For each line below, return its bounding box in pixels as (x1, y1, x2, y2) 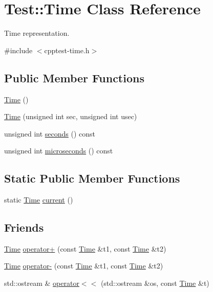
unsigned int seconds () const (4, 128, 96, 139)
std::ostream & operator (4, 278, 79, 288)
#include (4, 44, 33, 55)
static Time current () (4, 194, 73, 205)
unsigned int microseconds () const (4, 145, 113, 156)
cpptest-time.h (44, 44, 90, 55)
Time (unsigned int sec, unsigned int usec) (4, 111, 137, 122)
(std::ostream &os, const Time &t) (100, 278, 209, 288)
